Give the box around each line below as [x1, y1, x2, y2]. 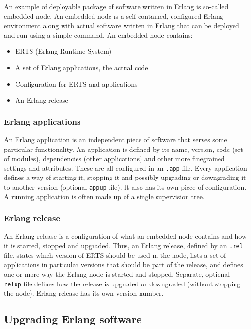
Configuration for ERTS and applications [15, 78, 138, 89]
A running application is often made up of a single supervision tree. [4, 191, 204, 201]
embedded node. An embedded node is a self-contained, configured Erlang [4, 11, 223, 21]
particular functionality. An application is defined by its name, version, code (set [4, 144, 243, 154]
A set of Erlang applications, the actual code [15, 62, 148, 72]
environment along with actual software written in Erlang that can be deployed [4, 20, 239, 30]
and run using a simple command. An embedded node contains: [4, 30, 193, 40]
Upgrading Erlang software [4, 312, 142, 327]
